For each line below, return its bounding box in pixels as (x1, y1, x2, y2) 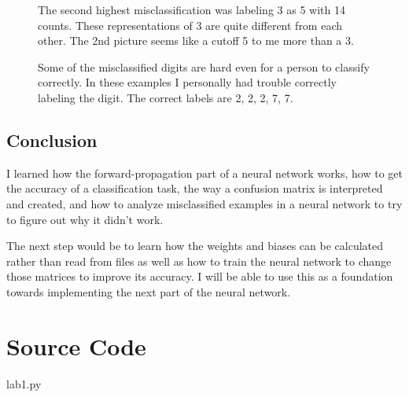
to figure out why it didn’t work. (6, 211, 164, 227)
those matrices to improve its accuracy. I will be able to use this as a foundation (6, 268, 393, 285)
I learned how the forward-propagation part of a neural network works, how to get (6, 164, 403, 181)
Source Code (6, 329, 146, 362)
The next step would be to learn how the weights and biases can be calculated (6, 237, 384, 254)
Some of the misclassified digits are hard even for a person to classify (38, 58, 370, 75)
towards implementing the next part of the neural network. (6, 283, 291, 300)
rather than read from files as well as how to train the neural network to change (6, 252, 392, 269)
